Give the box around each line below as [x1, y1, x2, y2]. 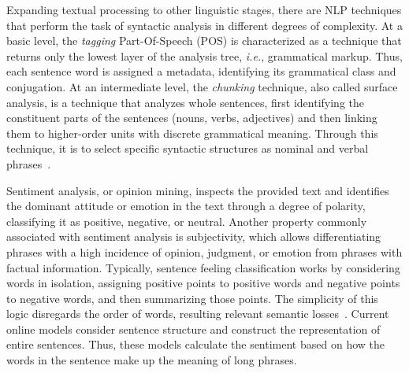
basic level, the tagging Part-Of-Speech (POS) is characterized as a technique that [6, 32, 402, 49]
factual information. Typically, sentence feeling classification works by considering [6, 259, 400, 275]
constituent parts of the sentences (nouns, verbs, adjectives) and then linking [6, 109, 377, 126]
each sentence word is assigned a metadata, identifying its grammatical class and [6, 63, 396, 79]
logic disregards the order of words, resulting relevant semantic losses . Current [6, 305, 389, 322]
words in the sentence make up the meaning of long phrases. [6, 352, 297, 368]
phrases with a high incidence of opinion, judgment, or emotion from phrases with [6, 243, 403, 260]
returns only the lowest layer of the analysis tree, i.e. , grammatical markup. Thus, [6, 47, 403, 64]
